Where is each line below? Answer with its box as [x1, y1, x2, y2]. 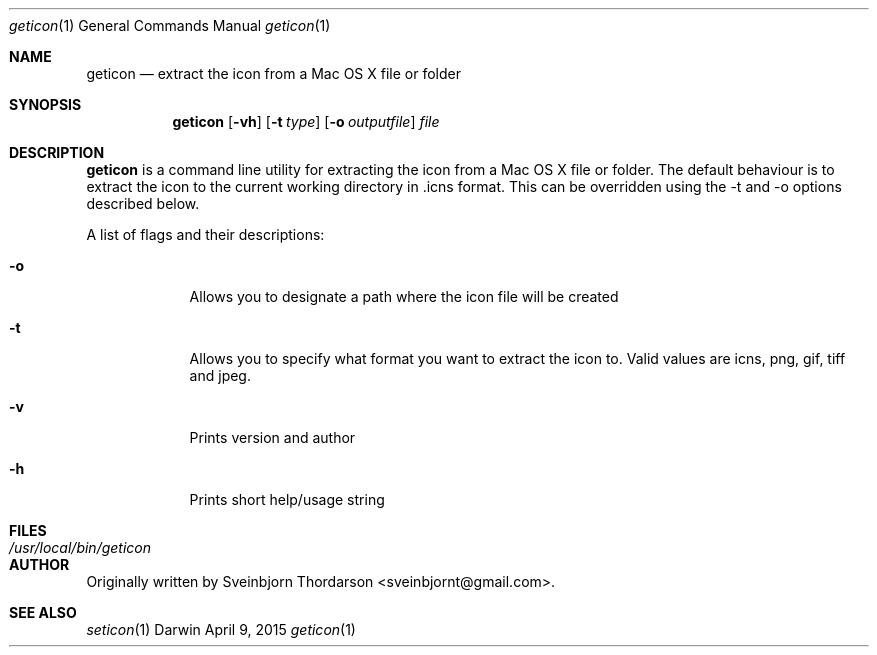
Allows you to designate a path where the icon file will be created [189, 288, 619, 305]
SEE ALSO [9, 604, 77, 621]
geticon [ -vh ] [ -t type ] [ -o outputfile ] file [172, 113, 440, 130]
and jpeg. [189, 367, 251, 384]
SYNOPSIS [9, 96, 82, 113]
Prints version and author [189, 429, 356, 446]
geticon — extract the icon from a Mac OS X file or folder [86, 65, 461, 82]
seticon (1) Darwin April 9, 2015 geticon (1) [86, 621, 356, 638]
